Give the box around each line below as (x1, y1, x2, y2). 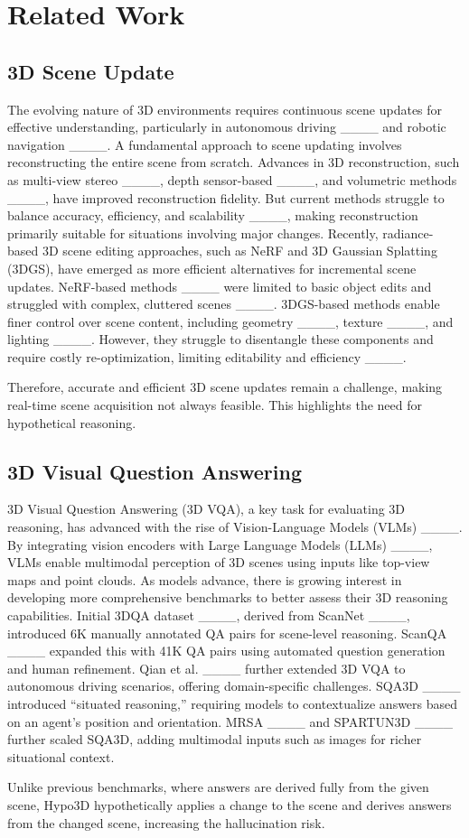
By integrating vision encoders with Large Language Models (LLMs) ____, (7, 535, 433, 554)
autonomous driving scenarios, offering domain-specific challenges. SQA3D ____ (7, 676, 461, 695)
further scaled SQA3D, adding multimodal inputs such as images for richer (7, 730, 422, 749)
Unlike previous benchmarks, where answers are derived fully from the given (7, 777, 429, 796)
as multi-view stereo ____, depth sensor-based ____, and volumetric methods (7, 170, 457, 189)
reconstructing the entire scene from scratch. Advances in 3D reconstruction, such (7, 153, 460, 172)
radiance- (382, 223, 434, 242)
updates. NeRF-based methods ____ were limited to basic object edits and (7, 276, 432, 295)
